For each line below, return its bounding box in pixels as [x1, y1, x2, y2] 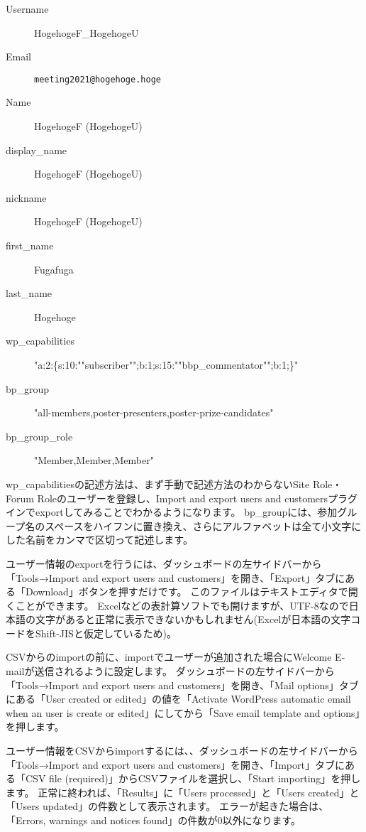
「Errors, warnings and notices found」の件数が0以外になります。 [6, 813, 301, 827]
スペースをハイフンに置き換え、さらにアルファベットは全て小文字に [45, 518, 362, 533]
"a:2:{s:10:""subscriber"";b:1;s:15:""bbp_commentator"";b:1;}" [34, 357, 299, 372]
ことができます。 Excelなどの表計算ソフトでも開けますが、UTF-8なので [15, 598, 349, 612]
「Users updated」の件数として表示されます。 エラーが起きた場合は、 [6, 799, 328, 814]
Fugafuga [34, 261, 74, 276]
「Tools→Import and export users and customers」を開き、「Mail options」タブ [6, 677, 359, 692]
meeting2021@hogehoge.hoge [34, 74, 161, 85]
